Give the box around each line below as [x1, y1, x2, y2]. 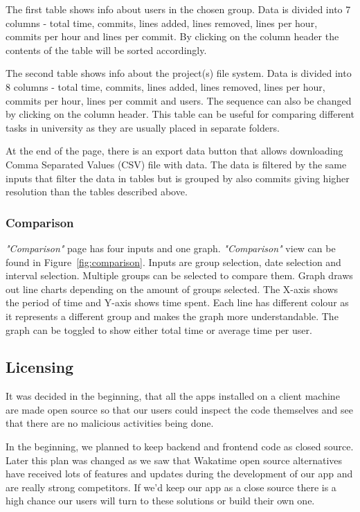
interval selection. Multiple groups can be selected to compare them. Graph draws [6, 268, 353, 283]
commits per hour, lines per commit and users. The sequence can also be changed [6, 93, 352, 107]
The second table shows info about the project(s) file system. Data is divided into [6, 66, 352, 80]
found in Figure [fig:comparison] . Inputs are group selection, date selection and [6, 254, 341, 269]
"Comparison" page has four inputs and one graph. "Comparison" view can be [6, 240, 336, 255]
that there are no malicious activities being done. [6, 416, 214, 430]
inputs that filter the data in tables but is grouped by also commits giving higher [6, 170, 350, 185]
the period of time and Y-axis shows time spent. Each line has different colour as [6, 295, 349, 310]
